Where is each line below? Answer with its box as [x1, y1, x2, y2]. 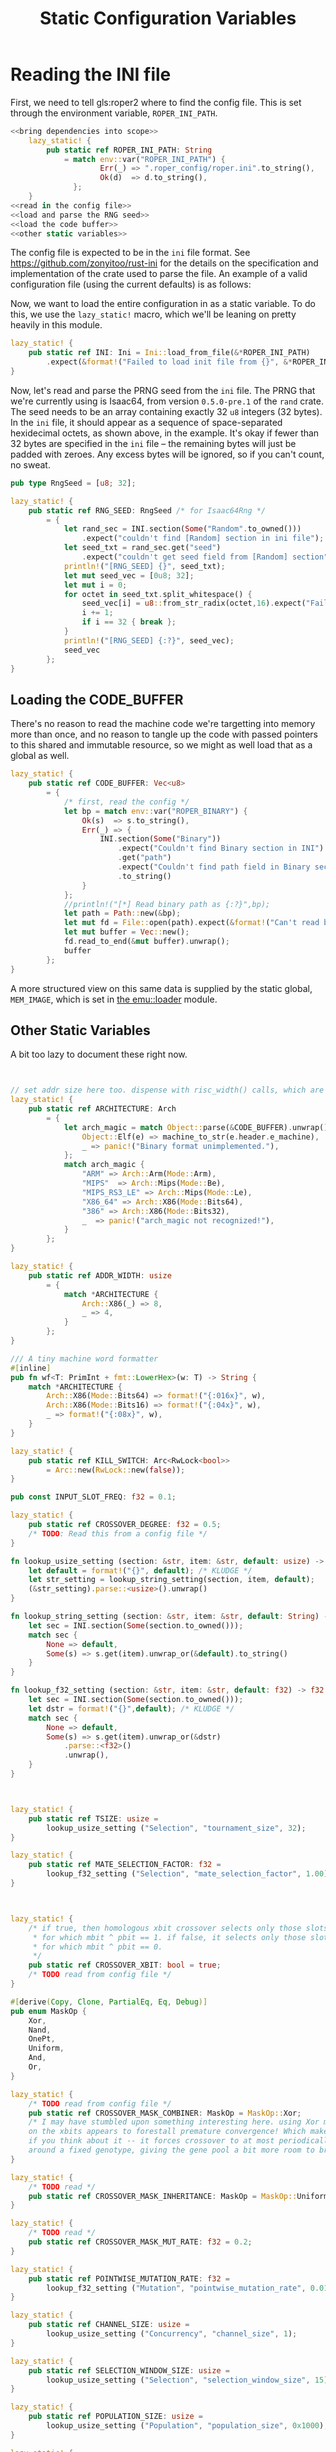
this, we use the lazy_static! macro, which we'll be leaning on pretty [10, 308, 297, 321]
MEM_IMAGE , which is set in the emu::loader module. [10, 993, 218, 1005]
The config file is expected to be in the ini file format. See [10, 247, 251, 259]
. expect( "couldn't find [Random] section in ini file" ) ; [81, 533, 325, 544]
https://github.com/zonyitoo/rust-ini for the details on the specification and [10, 257, 319, 269]
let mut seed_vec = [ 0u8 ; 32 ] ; [63, 570, 195, 581]
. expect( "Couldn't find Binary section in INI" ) [117, 843, 325, 854]
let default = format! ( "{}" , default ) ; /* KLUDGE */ [28, 1565, 253, 1576]
